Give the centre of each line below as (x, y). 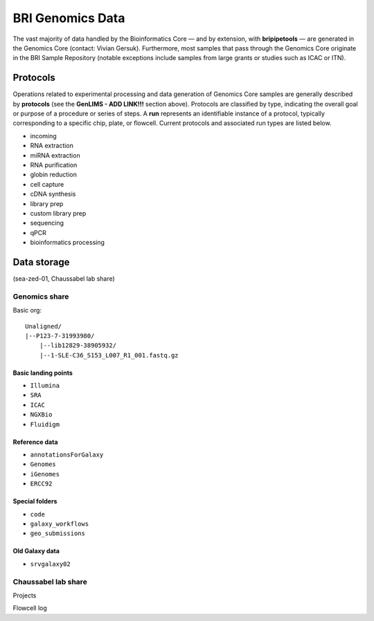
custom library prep (58, 213)
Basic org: (27, 310)
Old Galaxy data (36, 551)
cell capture (47, 184)
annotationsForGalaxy (67, 455)
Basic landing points (43, 373)
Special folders (35, 501)
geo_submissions (58, 534)
